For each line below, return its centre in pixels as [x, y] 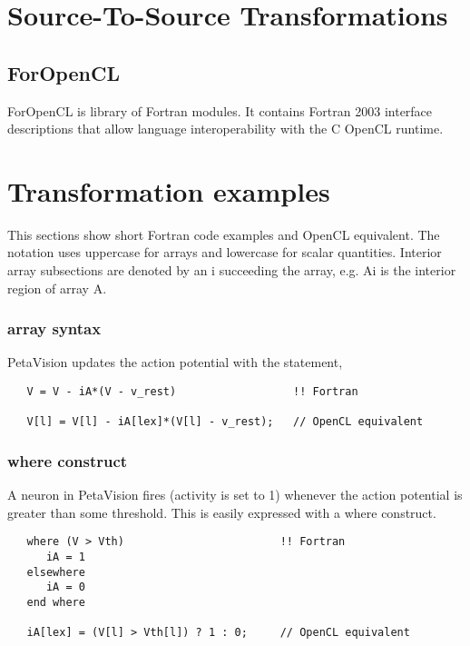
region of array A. [57, 288]
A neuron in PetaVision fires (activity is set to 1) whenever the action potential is [235, 495]
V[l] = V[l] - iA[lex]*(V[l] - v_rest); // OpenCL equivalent [225, 422]
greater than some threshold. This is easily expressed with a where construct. [222, 512]
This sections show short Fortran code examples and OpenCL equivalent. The [224, 234]
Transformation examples [169, 190]
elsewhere [56, 572]
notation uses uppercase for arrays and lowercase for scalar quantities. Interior [225, 252]
